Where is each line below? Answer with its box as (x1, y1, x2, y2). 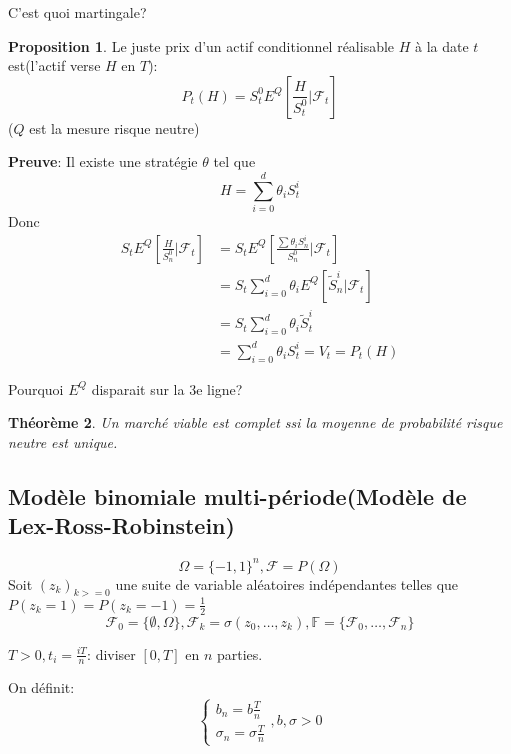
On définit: (8, 677, 75, 698)
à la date (415, 35, 469, 56)
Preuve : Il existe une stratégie (8, 151, 198, 172)
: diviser (87, 643, 136, 664)
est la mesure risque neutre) (29, 117, 200, 138)
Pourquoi (8, 378, 64, 399)
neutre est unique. (8, 431, 118, 452)
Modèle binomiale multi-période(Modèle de (8, 480, 467, 511)
